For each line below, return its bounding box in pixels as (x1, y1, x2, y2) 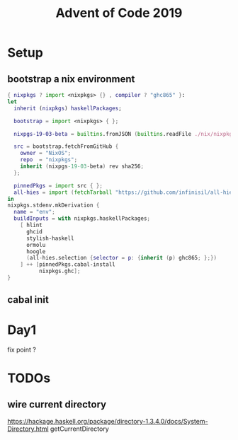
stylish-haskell (25, 235, 74, 242)
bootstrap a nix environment (7, 73, 135, 85)
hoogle (25, 248, 46, 255)
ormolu (25, 241, 46, 248)
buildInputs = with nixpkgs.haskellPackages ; (13, 215, 151, 222)
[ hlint (20, 221, 42, 228)
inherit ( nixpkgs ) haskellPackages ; (13, 105, 122, 112)
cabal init (7, 294, 50, 306)
